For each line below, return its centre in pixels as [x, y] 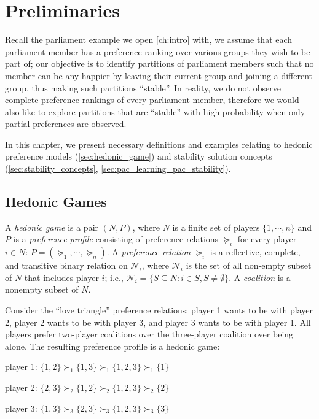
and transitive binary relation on [66, 265]
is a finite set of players [216, 227]
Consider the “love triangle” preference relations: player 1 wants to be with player [159, 310]
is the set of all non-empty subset [249, 265]
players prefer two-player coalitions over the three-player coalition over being [149, 334]
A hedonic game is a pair [52, 227]
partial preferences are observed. [66, 124]
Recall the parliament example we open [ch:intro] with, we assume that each [149, 40]
